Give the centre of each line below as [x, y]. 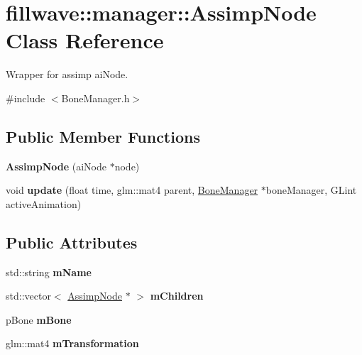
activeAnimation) [44, 203]
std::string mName [49, 272]
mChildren [177, 296]
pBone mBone [39, 319]
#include [26, 98]
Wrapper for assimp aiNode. [67, 74]
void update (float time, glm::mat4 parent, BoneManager [132, 190]
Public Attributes [72, 242]
